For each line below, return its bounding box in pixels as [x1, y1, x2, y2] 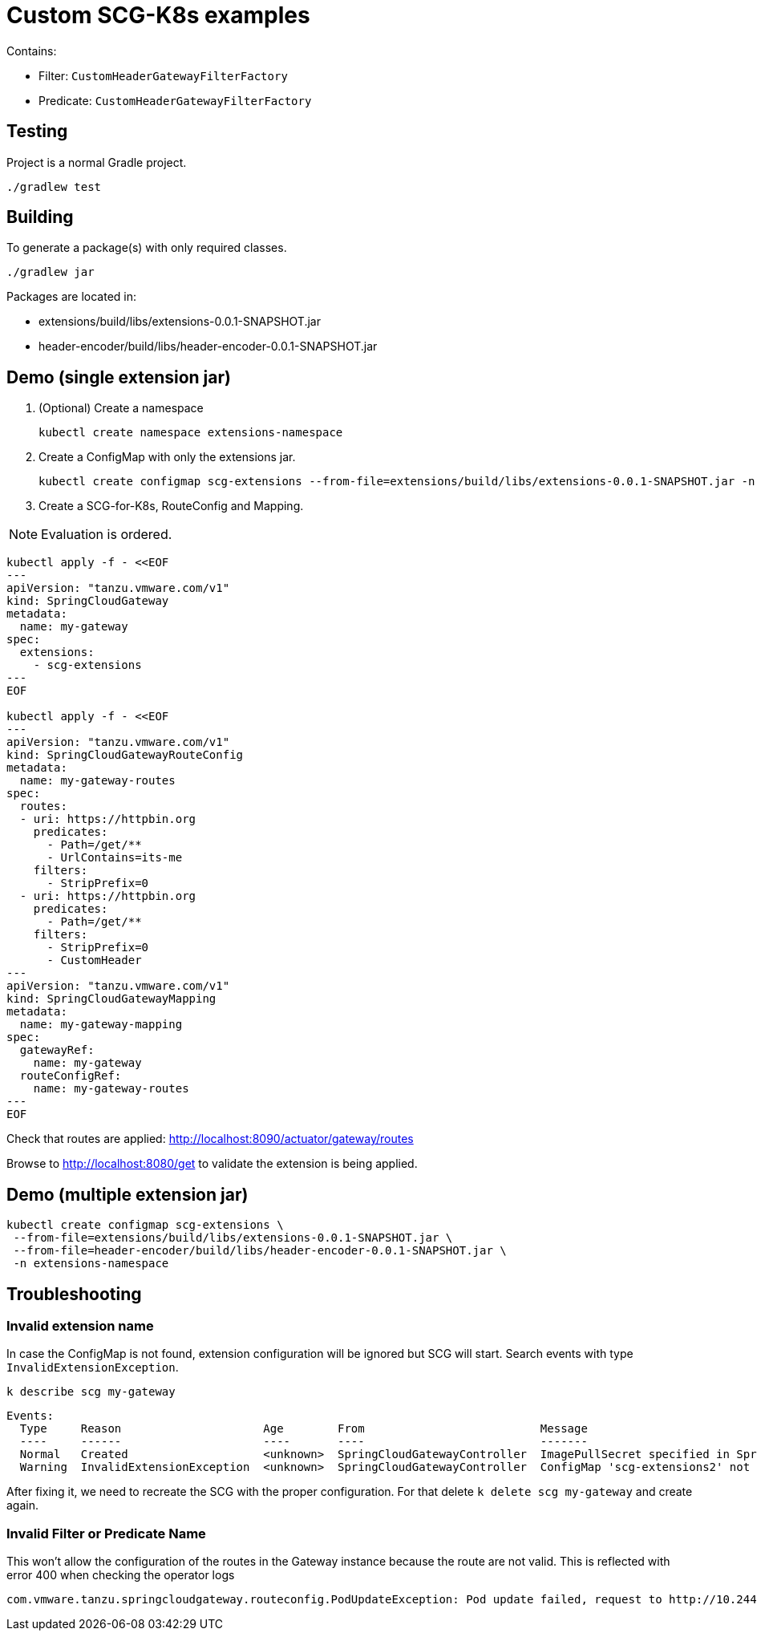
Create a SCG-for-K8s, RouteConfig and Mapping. [38, 499, 304, 513]
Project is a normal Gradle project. [6, 155, 187, 169]
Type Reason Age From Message [19, 1422, 588, 1436]
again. [6, 1498, 39, 1513]
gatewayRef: [19, 1043, 95, 1057]
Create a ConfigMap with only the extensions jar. [38, 450, 296, 464]
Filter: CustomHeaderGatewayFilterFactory [38, 68, 288, 83]
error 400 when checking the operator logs [6, 1568, 235, 1582]
